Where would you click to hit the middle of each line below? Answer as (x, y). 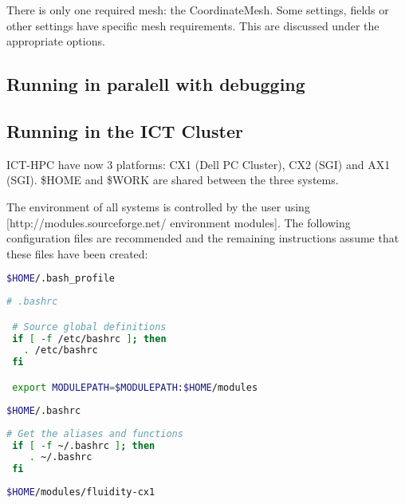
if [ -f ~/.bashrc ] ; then (84, 445)
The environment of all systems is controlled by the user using (158, 206)
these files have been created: (77, 253)
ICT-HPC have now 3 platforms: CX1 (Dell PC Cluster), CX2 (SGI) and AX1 (199, 164)
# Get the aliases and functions (95, 433)
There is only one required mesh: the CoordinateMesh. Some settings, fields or (198, 10)
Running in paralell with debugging (156, 84)
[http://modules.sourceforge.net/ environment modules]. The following (179, 222)
